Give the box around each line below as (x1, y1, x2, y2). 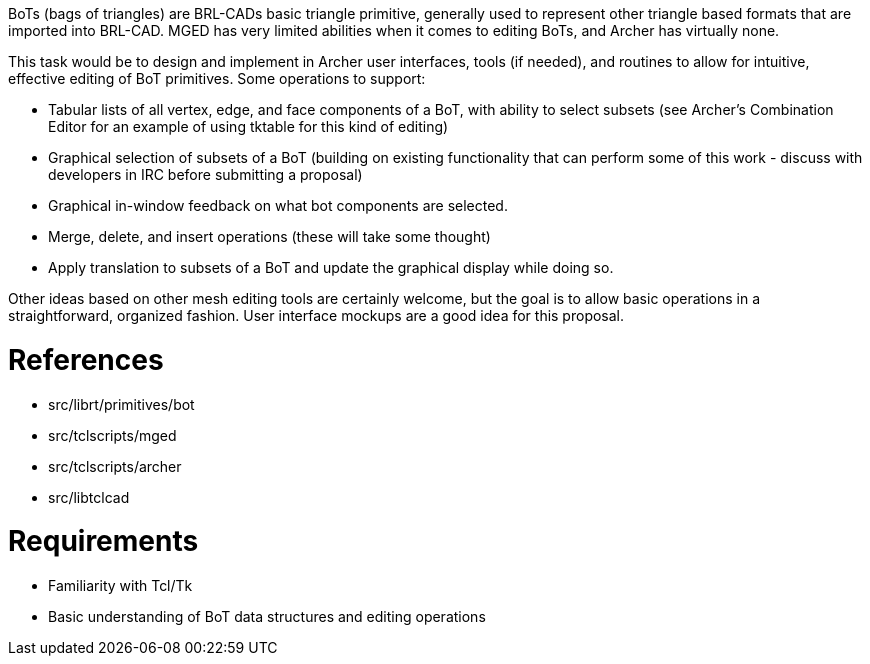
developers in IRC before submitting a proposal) (48, 166, 363, 183)
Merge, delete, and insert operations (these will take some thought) (48, 228, 491, 245)
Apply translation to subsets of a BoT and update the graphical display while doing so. (48, 259, 614, 276)
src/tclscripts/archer (48, 457, 182, 475)
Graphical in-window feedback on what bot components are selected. (48, 197, 508, 214)
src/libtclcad (48, 488, 130, 506)
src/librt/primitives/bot (48, 395, 195, 413)
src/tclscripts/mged (48, 426, 177, 444)
